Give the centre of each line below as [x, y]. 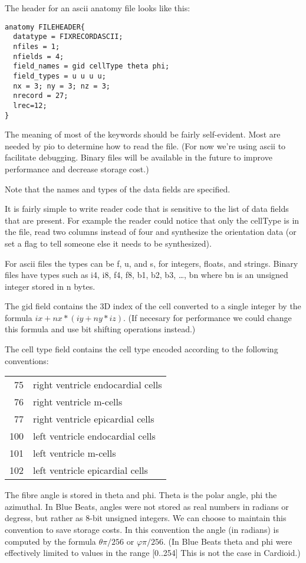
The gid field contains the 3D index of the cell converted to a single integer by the [153, 306]
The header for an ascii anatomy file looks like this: [98, 8]
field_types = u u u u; [60, 76]
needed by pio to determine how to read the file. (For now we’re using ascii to [145, 145]
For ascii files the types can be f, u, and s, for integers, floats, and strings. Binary [152, 263]
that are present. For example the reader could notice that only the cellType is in [152, 220]
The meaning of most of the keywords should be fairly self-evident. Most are [143, 134]
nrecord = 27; [41, 96]
